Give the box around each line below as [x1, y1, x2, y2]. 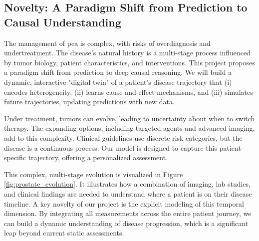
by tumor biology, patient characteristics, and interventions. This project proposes [4, 57, 255, 67]
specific [4, 152, 26, 163]
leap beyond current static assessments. [4, 228, 124, 238]
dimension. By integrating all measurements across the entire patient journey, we [4, 208, 252, 219]
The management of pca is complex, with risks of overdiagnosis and [4, 37, 211, 48]
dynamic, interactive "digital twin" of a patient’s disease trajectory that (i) [4, 76, 232, 87]
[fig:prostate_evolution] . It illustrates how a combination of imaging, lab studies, [4, 179, 251, 189]
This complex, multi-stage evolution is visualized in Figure [4, 169, 183, 179]
